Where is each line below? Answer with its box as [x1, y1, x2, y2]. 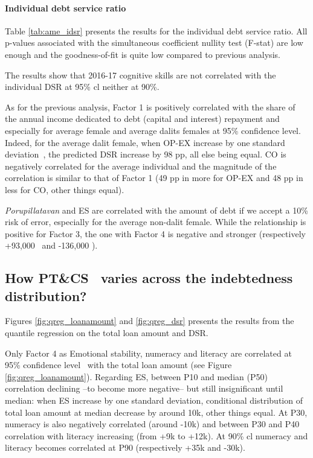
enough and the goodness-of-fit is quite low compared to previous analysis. [5, 48, 280, 60]
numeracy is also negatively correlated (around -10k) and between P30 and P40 [5, 418, 300, 430]
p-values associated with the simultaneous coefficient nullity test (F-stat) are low [5, 36, 303, 49]
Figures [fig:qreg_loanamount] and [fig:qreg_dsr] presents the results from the [5, 314, 294, 327]
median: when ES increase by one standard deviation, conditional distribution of [5, 394, 303, 407]
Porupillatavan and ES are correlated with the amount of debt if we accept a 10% [5, 203, 308, 216]
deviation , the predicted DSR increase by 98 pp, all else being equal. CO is [5, 148, 286, 161]
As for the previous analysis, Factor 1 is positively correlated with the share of [5, 100, 295, 113]
